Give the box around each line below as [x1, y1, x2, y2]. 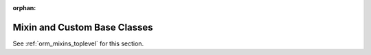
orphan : [12, 4, 36, 12]
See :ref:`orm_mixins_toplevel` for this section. [12, 39, 144, 48]
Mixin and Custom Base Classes [12, 21, 154, 33]
